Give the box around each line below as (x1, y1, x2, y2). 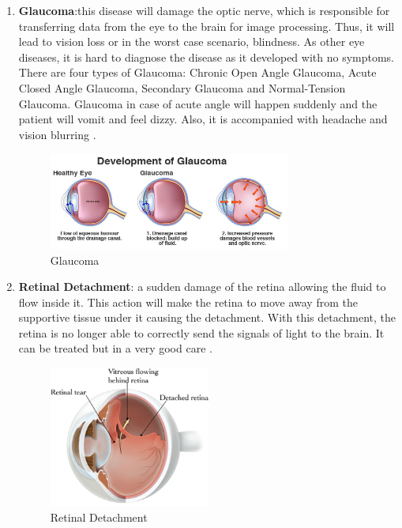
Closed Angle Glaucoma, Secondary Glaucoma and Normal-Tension (18, 79, 346, 96)
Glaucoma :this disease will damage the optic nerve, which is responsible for (18, 2, 390, 18)
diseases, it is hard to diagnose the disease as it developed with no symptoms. (18, 48, 394, 65)
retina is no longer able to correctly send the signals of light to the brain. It (18, 324, 385, 341)
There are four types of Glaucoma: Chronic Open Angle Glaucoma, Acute (18, 64, 377, 81)
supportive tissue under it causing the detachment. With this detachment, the (18, 309, 396, 326)
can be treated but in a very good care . (18, 340, 212, 356)
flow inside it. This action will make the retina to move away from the (18, 293, 358, 310)
